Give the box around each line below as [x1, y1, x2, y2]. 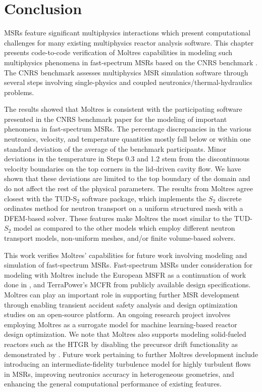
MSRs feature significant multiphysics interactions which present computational [4, 27, 251, 38]
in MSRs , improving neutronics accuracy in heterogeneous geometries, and [4, 368, 234, 379]
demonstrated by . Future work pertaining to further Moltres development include [4, 349, 258, 359]
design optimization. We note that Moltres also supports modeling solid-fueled [4, 329, 246, 339]
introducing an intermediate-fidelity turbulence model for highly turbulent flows [4, 359, 251, 369]
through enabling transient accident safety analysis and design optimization [4, 299, 238, 310]
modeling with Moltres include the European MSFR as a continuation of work [4, 269, 246, 280]
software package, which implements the [82, 193, 206, 203]
